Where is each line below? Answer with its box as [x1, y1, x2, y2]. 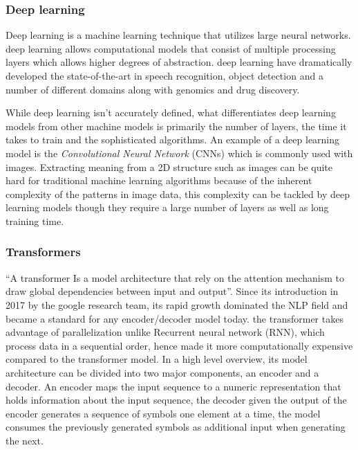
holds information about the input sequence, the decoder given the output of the [6, 393, 347, 407]
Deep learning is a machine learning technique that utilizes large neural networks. [6, 28, 351, 42]
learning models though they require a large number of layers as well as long [6, 200, 329, 215]
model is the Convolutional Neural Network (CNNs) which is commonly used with [6, 145, 353, 160]
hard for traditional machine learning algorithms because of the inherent [6, 173, 312, 188]
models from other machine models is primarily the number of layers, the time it [6, 118, 347, 133]
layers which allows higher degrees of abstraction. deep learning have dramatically [6, 55, 352, 69]
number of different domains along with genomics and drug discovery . [6, 82, 300, 96]
